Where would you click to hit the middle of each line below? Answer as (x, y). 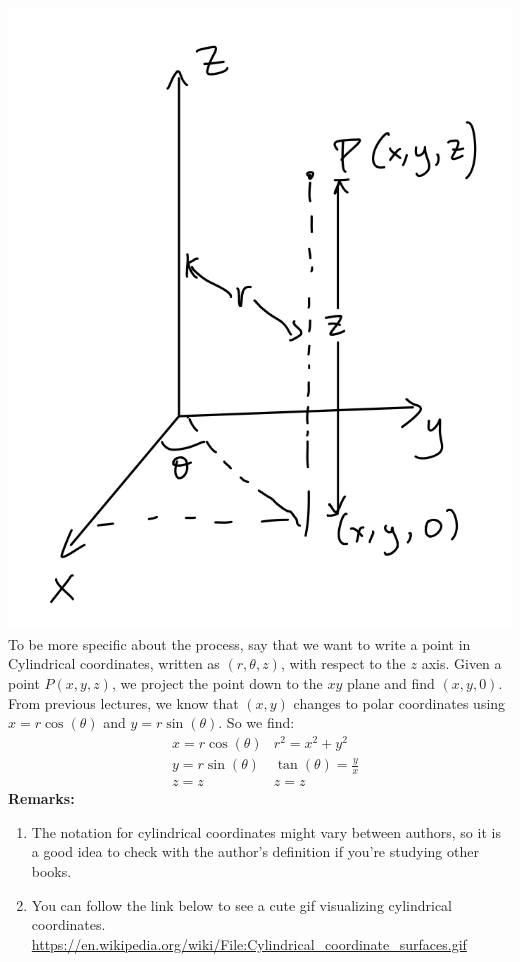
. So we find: (256, 722)
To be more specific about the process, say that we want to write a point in (239, 643)
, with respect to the (343, 663)
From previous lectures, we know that (123, 702)
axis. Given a (461, 663)
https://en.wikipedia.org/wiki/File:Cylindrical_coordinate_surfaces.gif (249, 943)
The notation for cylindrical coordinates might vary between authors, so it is (266, 831)
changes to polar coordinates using (399, 702)
